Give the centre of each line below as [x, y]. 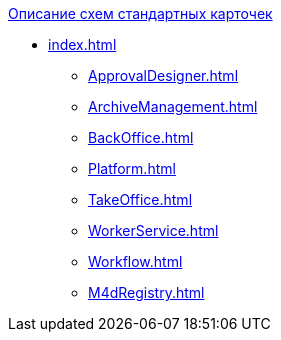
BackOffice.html [141, 137]
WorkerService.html [153, 230]
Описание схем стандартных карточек [140, 13]
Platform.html [132, 168]
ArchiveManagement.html [173, 106]
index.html [82, 44]
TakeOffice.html [140, 199]
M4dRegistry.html [146, 292]
